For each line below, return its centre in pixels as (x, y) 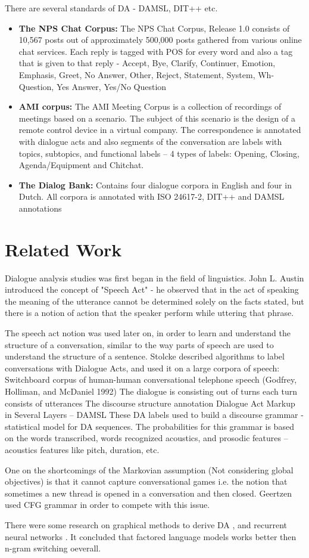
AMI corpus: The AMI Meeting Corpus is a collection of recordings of (150, 106)
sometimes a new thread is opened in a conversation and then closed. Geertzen (148, 493)
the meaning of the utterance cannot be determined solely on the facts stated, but (154, 301)
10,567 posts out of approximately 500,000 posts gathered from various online (160, 40)
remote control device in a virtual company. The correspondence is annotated (160, 130)
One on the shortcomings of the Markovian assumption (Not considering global (149, 469)
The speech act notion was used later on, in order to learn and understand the (148, 333)
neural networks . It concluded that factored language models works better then (151, 536)
